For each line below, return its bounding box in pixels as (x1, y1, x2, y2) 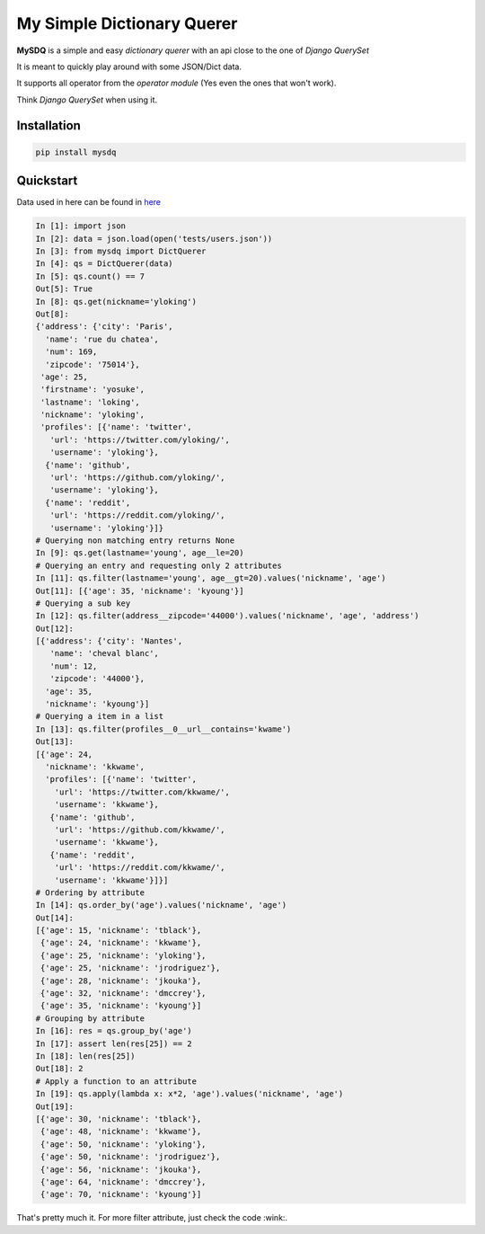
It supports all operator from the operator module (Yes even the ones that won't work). (16, 77, 337, 89)
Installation (16, 118, 81, 133)
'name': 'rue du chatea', (45, 333, 159, 344)
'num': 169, (45, 347, 98, 357)
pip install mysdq (35, 146, 117, 157)
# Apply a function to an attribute (35, 1076, 198, 1087)
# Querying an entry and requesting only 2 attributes (35, 560, 282, 571)
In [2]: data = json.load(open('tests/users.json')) (35, 234, 273, 244)
